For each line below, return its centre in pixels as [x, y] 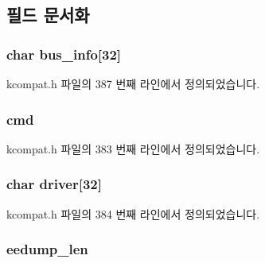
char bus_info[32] [64, 54]
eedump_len [47, 249]
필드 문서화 [48, 15]
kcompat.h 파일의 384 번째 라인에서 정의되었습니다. [133, 213]
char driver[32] [54, 184]
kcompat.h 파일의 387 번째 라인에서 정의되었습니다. [133, 83]
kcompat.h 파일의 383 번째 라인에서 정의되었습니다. [133, 148]
